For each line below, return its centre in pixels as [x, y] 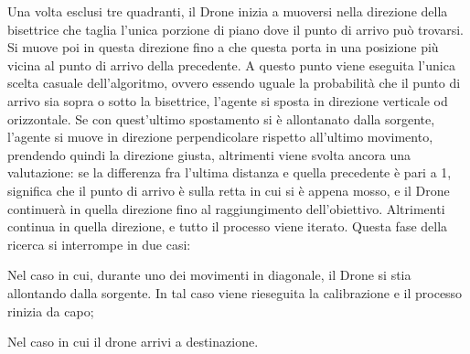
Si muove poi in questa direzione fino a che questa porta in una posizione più [223, 47]
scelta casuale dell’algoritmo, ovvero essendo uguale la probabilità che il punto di [234, 83]
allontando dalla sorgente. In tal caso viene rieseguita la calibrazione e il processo [235, 292]
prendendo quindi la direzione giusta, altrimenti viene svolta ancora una [209, 154]
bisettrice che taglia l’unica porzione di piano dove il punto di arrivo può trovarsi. [235, 29]
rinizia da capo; [51, 311]
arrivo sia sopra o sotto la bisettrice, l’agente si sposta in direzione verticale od [228, 100]
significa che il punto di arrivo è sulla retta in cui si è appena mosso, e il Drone [229, 190]
